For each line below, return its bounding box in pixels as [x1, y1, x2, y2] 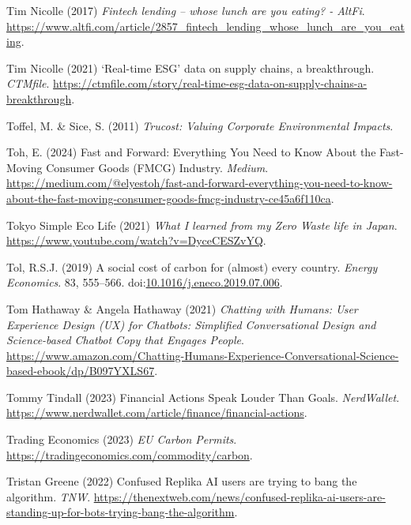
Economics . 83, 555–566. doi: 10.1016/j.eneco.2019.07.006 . [6, 274, 283, 291]
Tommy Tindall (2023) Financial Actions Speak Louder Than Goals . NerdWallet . [6, 388, 400, 405]
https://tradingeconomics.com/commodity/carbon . [6, 446, 253, 463]
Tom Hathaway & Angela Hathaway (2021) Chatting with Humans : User [6, 300, 358, 317]
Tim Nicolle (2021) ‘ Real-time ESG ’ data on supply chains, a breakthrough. [6, 59, 375, 76]
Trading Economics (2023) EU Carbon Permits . [6, 431, 237, 448]
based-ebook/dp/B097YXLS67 [6, 362, 155, 379]
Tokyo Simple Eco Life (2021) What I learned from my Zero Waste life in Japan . [6, 216, 398, 233]
